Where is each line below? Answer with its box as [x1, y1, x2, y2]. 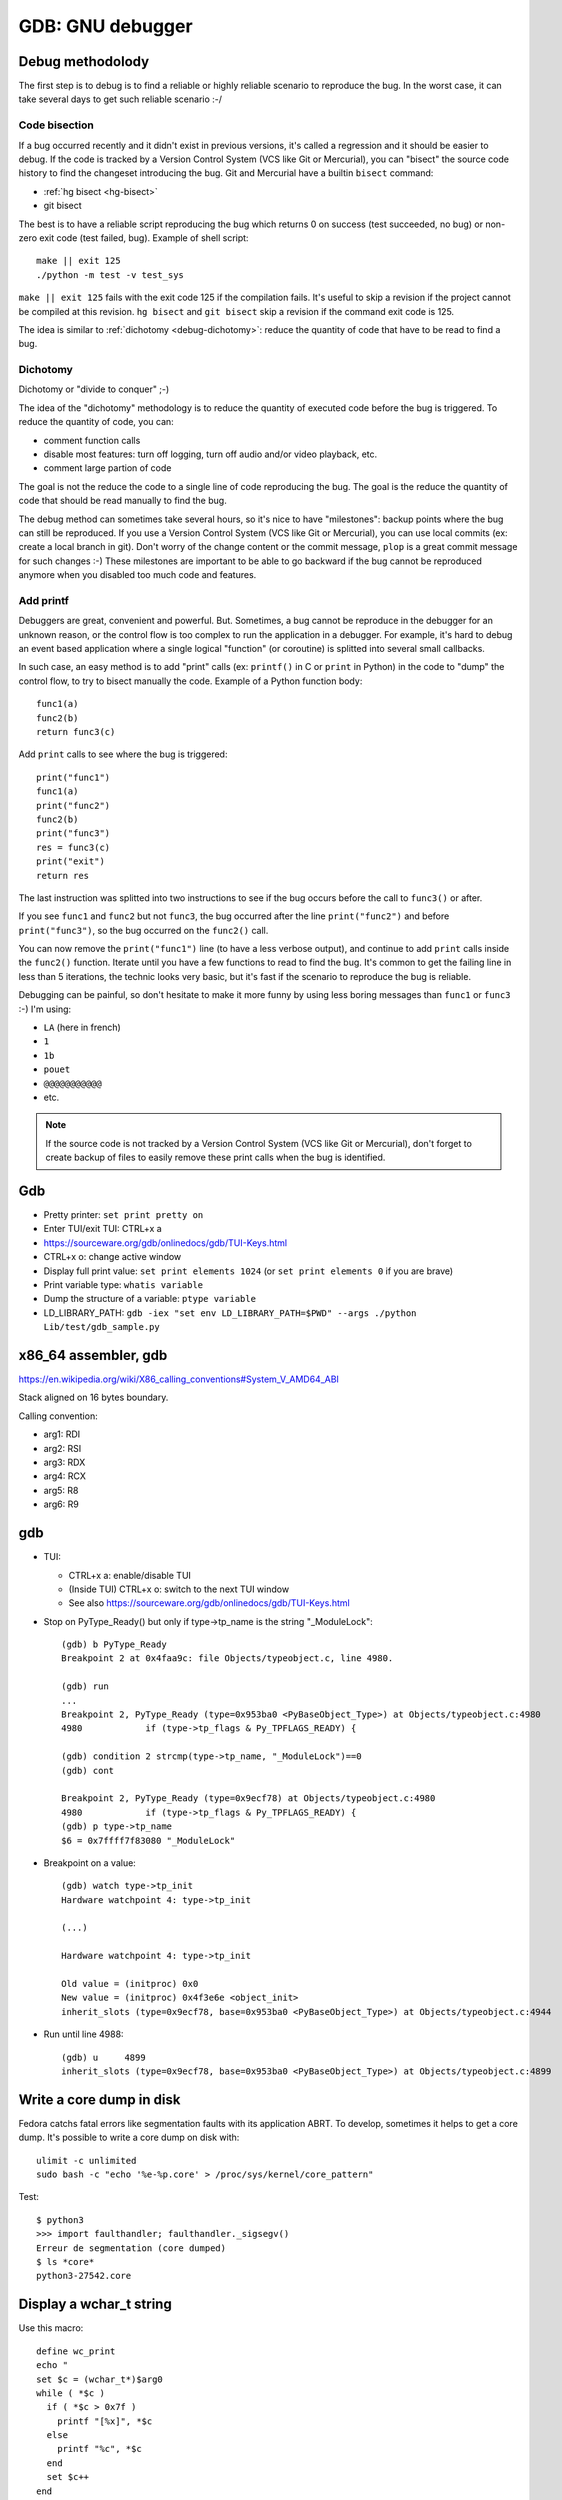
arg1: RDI [43, 1428, 81, 1440]
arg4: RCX [43, 1470, 87, 1482]
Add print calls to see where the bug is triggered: [18, 748, 228, 760]
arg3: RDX [43, 1456, 86, 1469]
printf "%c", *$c [56, 2443, 142, 2455]
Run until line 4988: [43, 2028, 124, 2040]
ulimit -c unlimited [36, 2155, 137, 2166]
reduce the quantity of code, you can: [18, 416, 174, 428]
